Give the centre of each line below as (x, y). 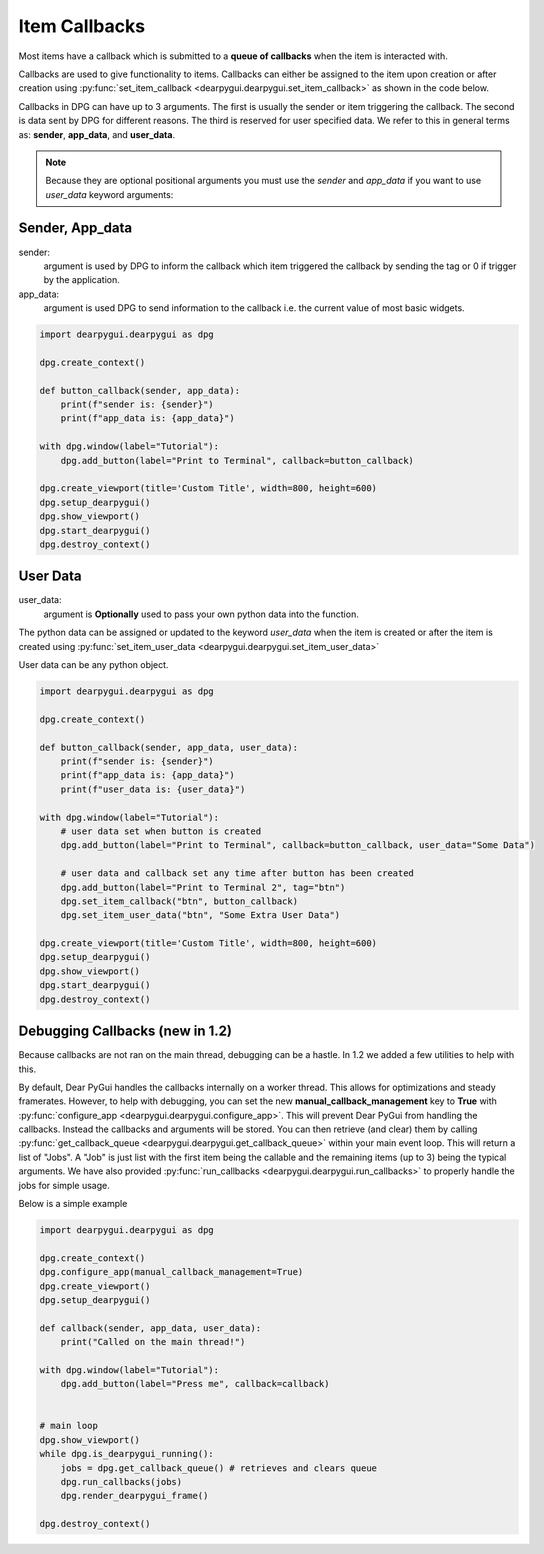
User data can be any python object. (93, 665)
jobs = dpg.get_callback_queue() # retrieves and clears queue (219, 1468)
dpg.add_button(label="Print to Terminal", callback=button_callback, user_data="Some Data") (297, 845)
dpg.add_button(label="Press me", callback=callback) (195, 1384)
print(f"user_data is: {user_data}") (153, 789)
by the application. (81, 280)
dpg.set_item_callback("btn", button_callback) (179, 901)
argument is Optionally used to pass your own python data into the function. (201, 614)
